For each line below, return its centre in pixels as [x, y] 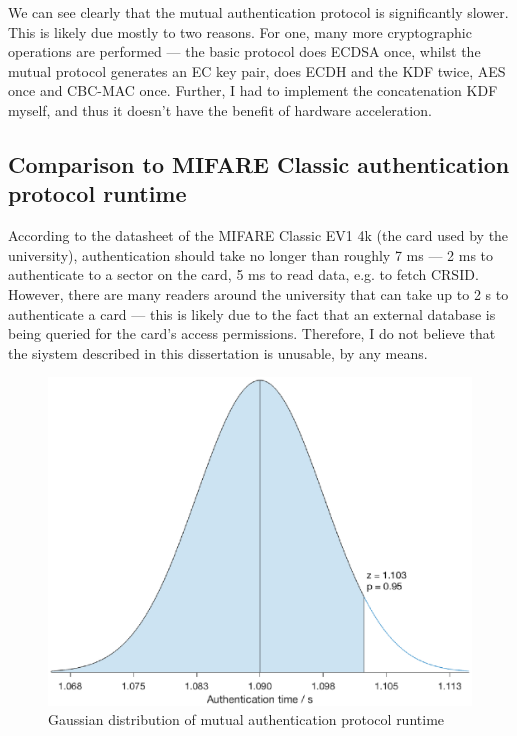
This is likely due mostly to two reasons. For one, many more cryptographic [240, 31]
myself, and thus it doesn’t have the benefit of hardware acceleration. [220, 109]
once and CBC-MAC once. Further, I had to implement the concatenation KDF [253, 90]
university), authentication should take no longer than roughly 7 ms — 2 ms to [251, 254]
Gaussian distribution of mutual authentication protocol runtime [246, 719]
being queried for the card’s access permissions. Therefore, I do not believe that [252, 333]
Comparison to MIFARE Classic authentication [259, 163]
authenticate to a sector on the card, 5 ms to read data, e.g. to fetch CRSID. [243, 274]
